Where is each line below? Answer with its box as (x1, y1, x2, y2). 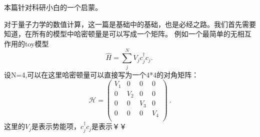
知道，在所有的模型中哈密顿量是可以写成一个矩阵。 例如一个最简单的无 (4, 28, 237, 39)
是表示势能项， (31, 121, 80, 131)
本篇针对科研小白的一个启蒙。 (4, 2, 102, 12)
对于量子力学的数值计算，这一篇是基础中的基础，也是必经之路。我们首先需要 (4, 18, 256, 29)
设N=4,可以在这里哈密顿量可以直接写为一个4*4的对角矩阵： (4, 69, 199, 79)
